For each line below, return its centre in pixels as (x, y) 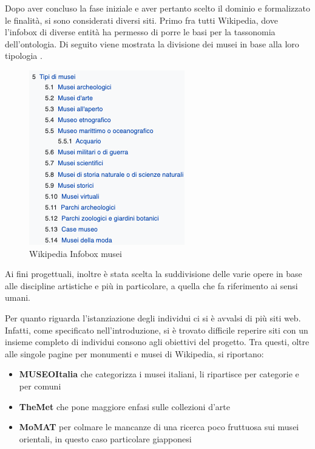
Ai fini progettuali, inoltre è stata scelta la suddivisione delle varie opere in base (154, 274)
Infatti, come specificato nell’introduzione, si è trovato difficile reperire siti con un (157, 330)
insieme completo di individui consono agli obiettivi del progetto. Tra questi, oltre (157, 342)
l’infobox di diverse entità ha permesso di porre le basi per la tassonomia (140, 32)
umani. (18, 297)
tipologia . (24, 56)
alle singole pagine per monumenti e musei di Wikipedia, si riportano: (134, 353)
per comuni (40, 386)
